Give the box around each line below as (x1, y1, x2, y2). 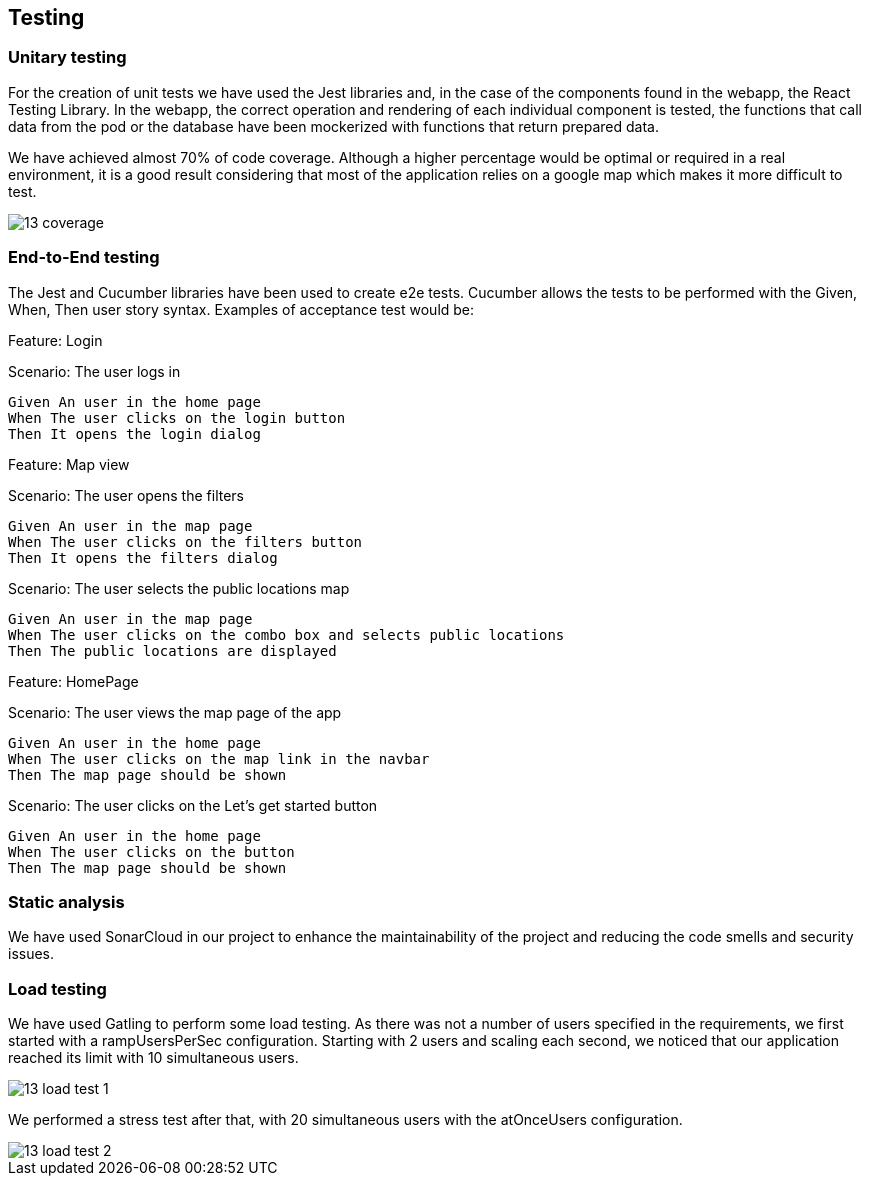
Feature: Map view (8, 455, 130, 473)
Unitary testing (8, 47, 127, 68)
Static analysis (8, 891, 125, 912)
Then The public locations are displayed (8, 642, 337, 659)
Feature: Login (8, 331, 103, 349)
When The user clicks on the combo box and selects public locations (8, 626, 565, 643)
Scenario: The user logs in (8, 362, 181, 380)
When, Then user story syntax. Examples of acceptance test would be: (8, 300, 475, 318)
